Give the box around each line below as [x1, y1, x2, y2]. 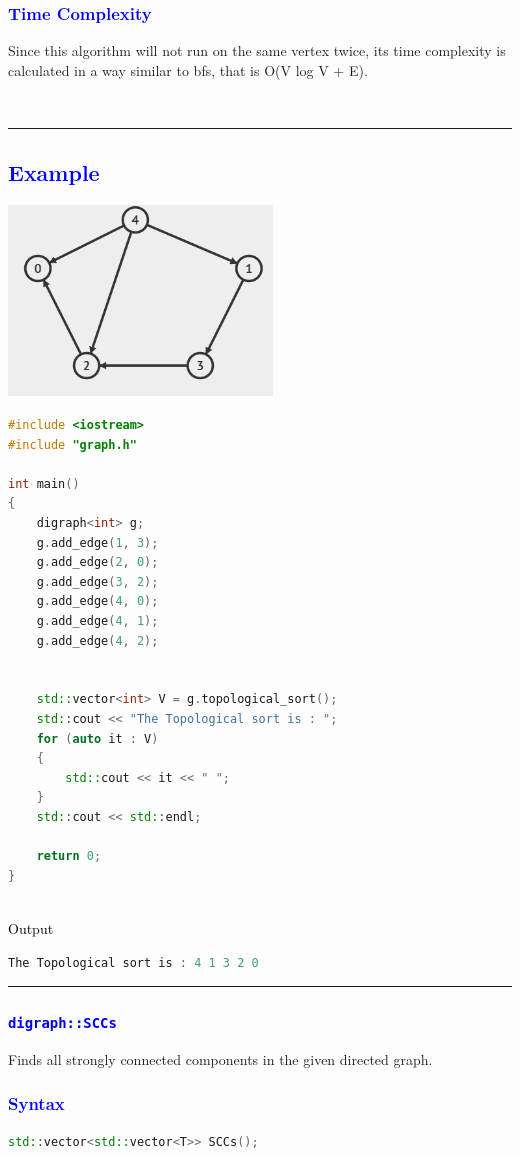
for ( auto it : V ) [36, 731, 159, 746]
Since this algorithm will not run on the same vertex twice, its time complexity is [8, 40, 506, 61]
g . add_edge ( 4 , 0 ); [36, 594, 159, 609]
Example [8, 157, 100, 188]
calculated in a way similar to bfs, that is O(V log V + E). [8, 59, 368, 80]
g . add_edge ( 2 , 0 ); [36, 555, 159, 570]
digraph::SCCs [8, 1015, 117, 1032]
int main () [8, 476, 80, 491]
